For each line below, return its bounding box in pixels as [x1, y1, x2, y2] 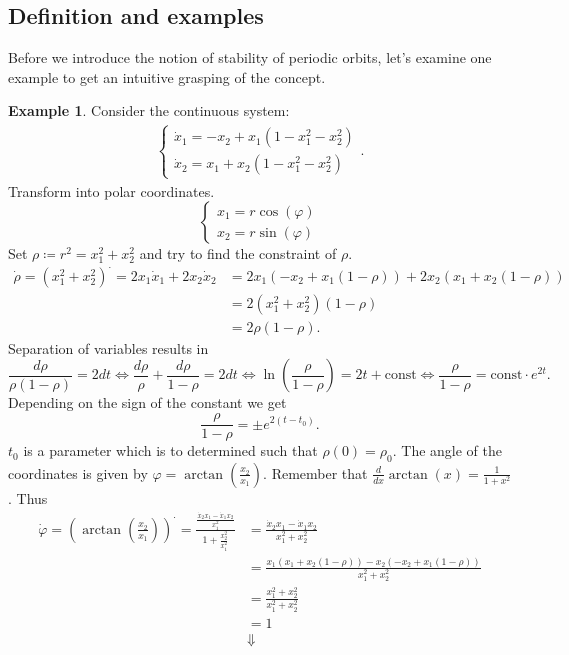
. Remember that [263, 462, 368, 483]
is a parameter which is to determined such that [23, 440, 318, 461]
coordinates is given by [8, 462, 148, 483]
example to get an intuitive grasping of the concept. [8, 66, 326, 87]
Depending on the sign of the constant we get [8, 392, 287, 413]
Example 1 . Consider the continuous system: [8, 100, 290, 121]
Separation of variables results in [8, 337, 209, 358]
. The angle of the [392, 440, 502, 461]
